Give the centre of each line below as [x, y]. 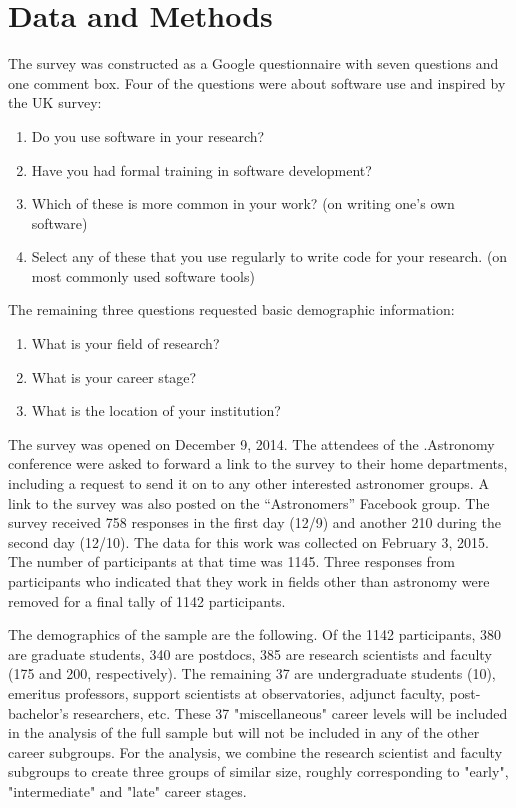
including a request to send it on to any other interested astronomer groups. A [248, 483]
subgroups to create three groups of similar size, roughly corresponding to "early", [258, 771]
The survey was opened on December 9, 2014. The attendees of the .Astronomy [251, 443]
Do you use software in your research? [148, 135]
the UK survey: [55, 102]
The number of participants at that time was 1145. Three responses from [231, 561]
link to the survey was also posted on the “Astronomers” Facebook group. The [249, 502]
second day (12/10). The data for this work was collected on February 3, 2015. [248, 541]
